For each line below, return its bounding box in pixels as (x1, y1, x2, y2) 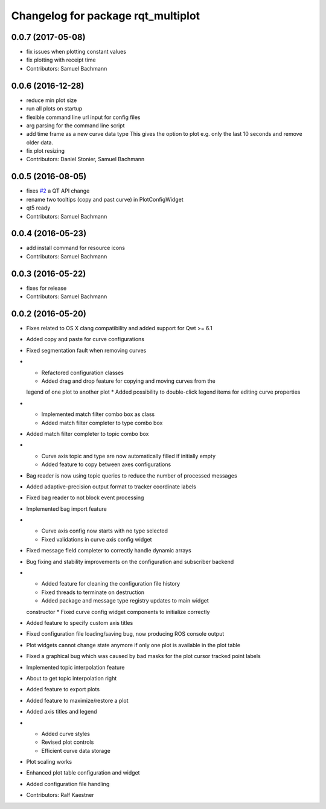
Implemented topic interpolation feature (26, 664, 125, 671)
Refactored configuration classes (41, 369, 124, 376)
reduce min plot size (26, 97, 77, 104)
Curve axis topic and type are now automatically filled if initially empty (41, 452, 216, 459)
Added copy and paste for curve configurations (26, 336, 145, 343)
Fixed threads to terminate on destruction (41, 589, 145, 596)
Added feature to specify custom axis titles (26, 619, 133, 626)
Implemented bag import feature (26, 505, 107, 513)
